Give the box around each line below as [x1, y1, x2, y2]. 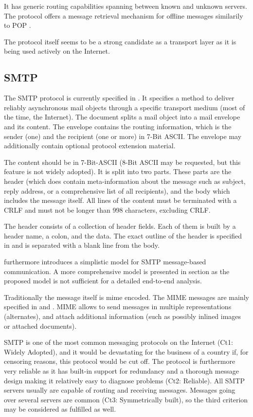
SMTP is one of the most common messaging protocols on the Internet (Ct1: [4, 337, 233, 347]
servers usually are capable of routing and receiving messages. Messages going [4, 385, 235, 395]
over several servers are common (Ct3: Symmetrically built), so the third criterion [4, 394, 248, 404]
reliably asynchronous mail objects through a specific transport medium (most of [4, 102, 245, 112]
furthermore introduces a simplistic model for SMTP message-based [4, 257, 206, 267]
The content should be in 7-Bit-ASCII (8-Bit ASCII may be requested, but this [4, 157, 241, 167]
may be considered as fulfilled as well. [4, 404, 116, 414]
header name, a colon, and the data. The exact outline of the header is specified [4, 230, 242, 240]
